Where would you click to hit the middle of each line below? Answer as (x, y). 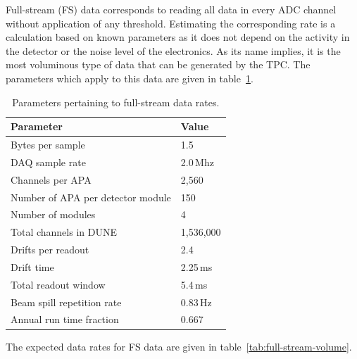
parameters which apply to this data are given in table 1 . (130, 78)
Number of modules (53, 214)
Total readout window (58, 284)
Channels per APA (51, 179)
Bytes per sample (48, 144)
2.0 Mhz (197, 162)
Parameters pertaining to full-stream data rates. (116, 102)
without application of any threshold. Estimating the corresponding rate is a (171, 23)
